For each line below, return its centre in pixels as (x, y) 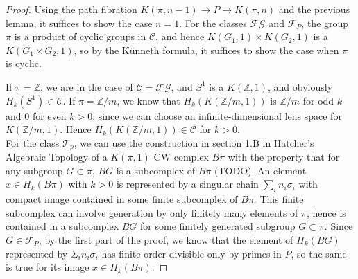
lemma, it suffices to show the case (79, 22)
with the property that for (284, 157)
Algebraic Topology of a (57, 157)
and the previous (314, 9)
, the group (325, 22)
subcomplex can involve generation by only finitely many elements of (152, 212)
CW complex (181, 157)
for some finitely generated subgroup (218, 226)
